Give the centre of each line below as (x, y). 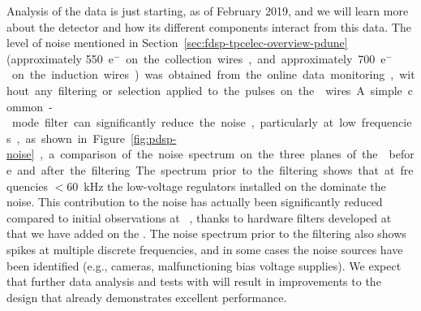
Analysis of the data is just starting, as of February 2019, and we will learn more (208, 11)
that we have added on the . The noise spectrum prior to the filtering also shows (206, 233)
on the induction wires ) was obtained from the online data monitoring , (203, 74)
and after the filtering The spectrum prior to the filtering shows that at (206, 169)
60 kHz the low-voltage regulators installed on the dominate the (226, 186)
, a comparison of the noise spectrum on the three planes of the (209, 154)
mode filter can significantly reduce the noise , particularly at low (184, 122)
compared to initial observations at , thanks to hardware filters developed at (199, 217)
